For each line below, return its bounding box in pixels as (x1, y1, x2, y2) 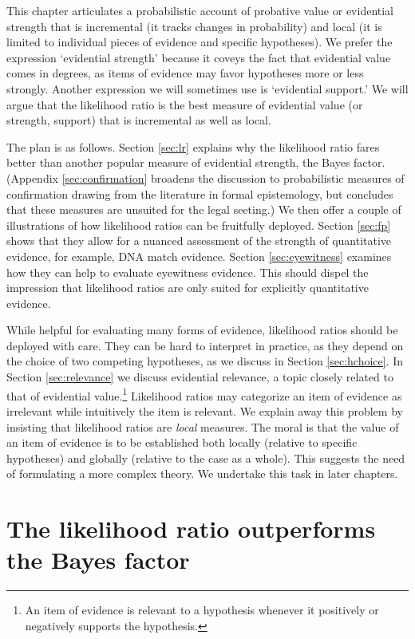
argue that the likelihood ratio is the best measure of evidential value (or (6, 96, 363, 112)
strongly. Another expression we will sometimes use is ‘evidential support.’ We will (6, 80, 409, 97)
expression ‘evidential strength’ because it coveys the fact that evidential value (6, 49, 391, 65)
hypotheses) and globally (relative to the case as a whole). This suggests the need (6, 449, 405, 466)
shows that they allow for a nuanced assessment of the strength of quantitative (6, 232, 392, 249)
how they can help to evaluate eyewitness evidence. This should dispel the (6, 263, 369, 280)
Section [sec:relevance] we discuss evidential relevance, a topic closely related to (6, 369, 393, 385)
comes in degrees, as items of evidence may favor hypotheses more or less (6, 65, 364, 81)
